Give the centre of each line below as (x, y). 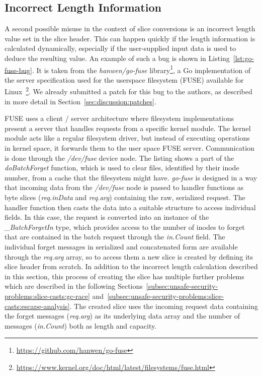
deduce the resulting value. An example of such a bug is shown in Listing (117, 58)
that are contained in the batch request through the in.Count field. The (115, 237)
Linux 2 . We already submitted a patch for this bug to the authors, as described (128, 91)
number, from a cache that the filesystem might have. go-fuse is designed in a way (131, 177)
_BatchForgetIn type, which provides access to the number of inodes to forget (125, 227)
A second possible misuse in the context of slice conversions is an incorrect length (130, 28)
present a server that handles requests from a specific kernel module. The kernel (128, 128)
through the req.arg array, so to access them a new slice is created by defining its (129, 256)
